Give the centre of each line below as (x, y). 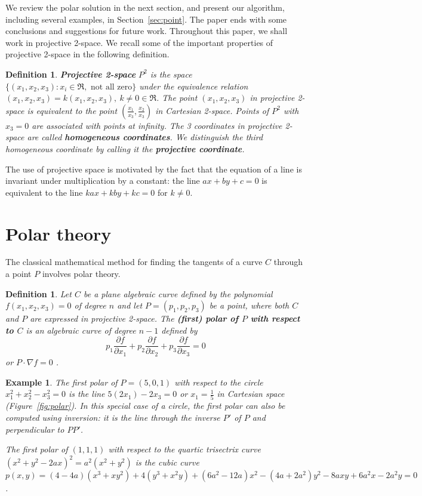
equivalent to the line (44, 192)
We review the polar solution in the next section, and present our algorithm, (145, 7)
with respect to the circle (219, 382)
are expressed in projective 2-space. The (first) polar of (134, 318)
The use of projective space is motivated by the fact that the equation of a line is (154, 169)
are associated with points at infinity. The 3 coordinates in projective (157, 125)
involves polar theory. (81, 274)
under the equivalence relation (194, 86)
